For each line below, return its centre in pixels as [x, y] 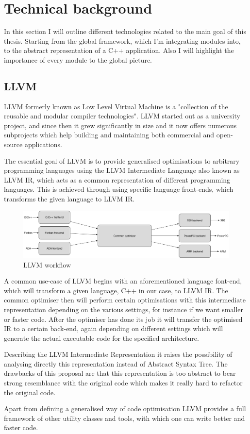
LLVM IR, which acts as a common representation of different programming [117, 179]
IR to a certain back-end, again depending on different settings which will [114, 328]
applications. [43, 144]
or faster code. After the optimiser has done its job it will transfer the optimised [123, 319]
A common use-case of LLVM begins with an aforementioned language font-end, [123, 281]
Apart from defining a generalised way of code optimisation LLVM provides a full [125, 409]
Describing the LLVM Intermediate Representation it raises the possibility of [118, 354]
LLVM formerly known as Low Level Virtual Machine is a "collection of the [116, 106]
